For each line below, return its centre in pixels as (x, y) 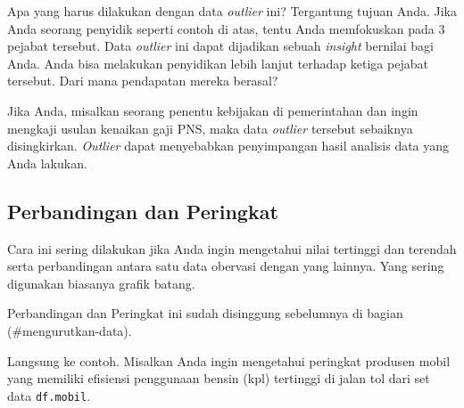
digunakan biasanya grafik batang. (101, 283)
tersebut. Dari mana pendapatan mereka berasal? (143, 81)
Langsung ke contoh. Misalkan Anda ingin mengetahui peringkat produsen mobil (229, 360)
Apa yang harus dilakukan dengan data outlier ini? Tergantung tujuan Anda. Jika (232, 11)
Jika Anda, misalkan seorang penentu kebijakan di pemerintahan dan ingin (213, 110)
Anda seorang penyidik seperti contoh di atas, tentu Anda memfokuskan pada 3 (226, 28)
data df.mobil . (49, 395)
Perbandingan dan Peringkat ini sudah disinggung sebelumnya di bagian (205, 313)
